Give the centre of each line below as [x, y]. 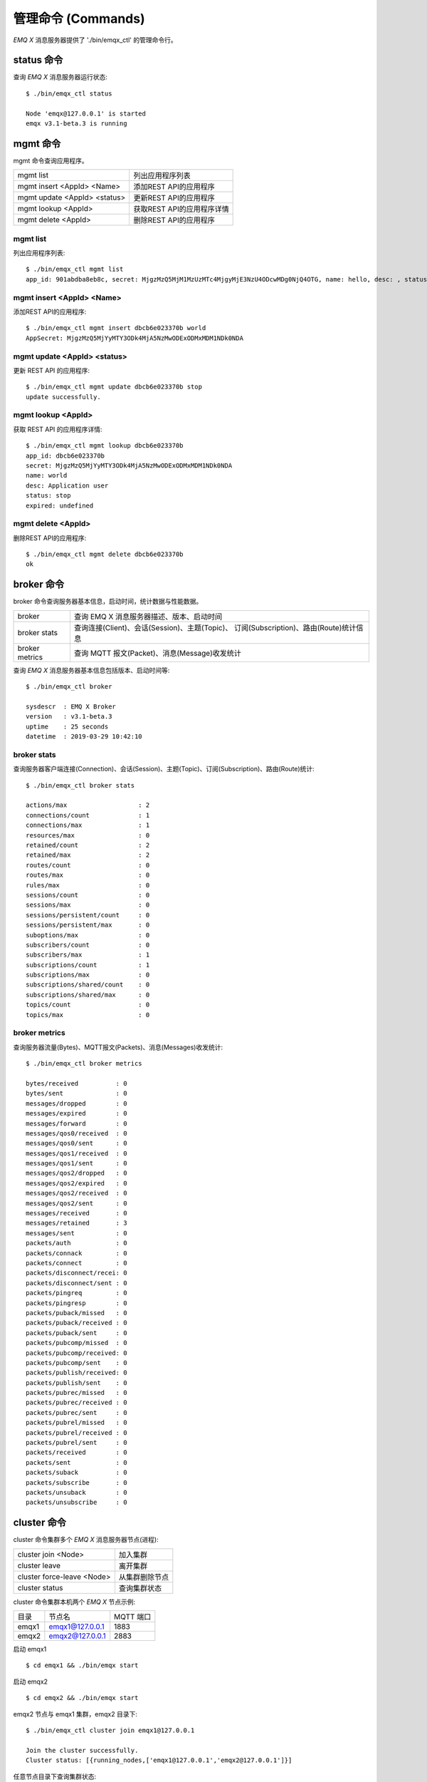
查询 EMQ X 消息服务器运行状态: [60, 77]
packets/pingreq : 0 [77, 1293]
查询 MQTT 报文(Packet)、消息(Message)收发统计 [157, 653]
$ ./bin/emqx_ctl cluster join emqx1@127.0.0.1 [110, 1730]
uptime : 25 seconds [67, 726]
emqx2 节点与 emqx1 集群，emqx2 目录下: [75, 1714]
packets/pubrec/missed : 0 [77, 1393]
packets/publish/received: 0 [77, 1373]
